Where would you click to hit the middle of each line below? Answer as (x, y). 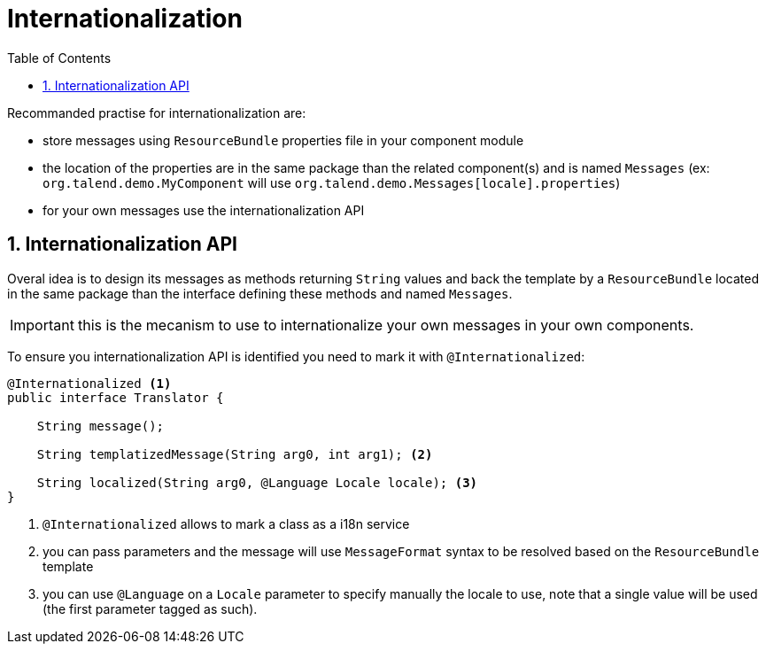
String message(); (101, 426)
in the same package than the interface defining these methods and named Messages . (260, 293)
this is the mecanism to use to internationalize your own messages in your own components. (386, 325)
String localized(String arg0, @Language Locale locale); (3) (257, 482)
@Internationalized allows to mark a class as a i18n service (226, 523)
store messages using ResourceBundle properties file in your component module (283, 140)
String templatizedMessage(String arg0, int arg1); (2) (235, 454)
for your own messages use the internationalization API (204, 210)
